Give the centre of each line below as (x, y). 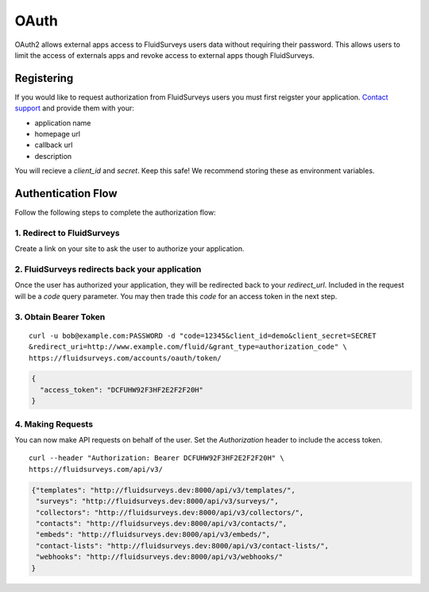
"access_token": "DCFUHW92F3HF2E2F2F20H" (122, 390)
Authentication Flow (66, 193)
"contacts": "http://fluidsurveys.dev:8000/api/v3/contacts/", (162, 523)
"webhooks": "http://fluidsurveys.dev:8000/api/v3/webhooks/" (160, 557)
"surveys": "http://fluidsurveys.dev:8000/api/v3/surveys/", (157, 501)
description (53, 156)
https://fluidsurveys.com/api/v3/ (96, 469)
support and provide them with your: (74, 108)
